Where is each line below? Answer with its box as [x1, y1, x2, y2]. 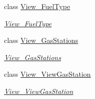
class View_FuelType [4, 1, 70, 11]
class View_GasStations [4, 35, 78, 45]
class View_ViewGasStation [4, 69, 91, 79]
